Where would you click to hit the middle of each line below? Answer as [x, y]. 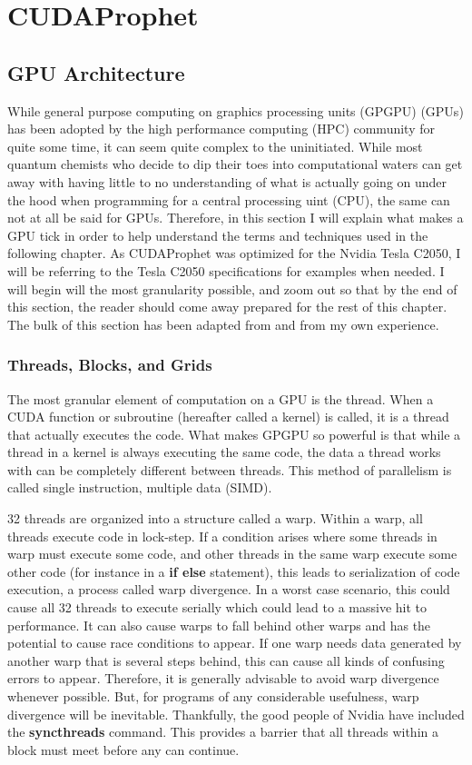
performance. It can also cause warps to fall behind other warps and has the [219, 625]
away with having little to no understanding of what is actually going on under [227, 181]
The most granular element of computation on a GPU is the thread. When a [221, 398]
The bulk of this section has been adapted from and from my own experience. [223, 324]
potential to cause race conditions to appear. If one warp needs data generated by [235, 643]
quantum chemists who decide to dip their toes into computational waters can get [235, 164]
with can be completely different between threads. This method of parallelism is [230, 469]
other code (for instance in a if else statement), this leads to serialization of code [234, 571]
